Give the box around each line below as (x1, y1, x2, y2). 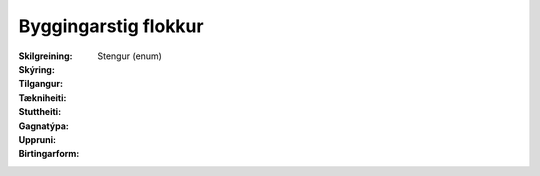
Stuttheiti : (18, 106, 62, 118)
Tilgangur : (18, 78, 64, 90)
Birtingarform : (18, 148, 80, 160)
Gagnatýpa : (18, 120, 69, 132)
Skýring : (18, 63, 55, 75)
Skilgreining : (18, 50, 73, 62)
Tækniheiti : (18, 91, 67, 104)
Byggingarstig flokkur (18, 15, 204, 37)
